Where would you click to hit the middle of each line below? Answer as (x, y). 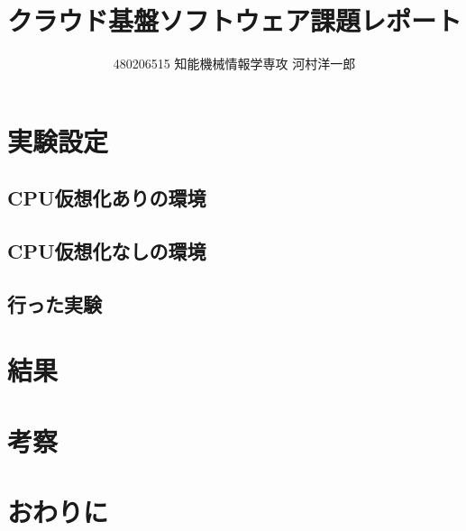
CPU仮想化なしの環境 (107, 251)
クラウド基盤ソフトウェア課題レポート (235, 20)
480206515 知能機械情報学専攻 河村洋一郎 (234, 64)
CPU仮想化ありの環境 (107, 198)
